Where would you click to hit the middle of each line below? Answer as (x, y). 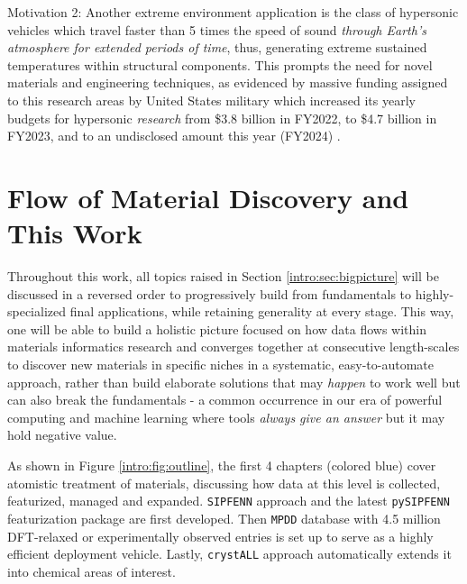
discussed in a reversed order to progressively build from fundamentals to (210, 293)
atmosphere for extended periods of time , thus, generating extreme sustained (217, 47)
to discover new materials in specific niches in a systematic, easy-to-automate (221, 365)
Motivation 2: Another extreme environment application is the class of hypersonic (233, 12)
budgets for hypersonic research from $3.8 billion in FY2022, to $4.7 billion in (222, 118)
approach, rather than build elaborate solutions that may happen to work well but (234, 382)
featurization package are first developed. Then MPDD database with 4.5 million (224, 518)
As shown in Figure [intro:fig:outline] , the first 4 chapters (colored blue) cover (222, 465)
